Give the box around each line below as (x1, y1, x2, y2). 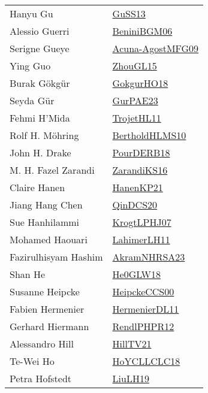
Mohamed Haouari (10, 232, 88, 246)
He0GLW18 (112, 267, 161, 281)
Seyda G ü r (10, 93, 55, 107)
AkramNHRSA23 (112, 250, 185, 264)
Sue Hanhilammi (10, 215, 80, 229)
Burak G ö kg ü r (10, 76, 70, 90)
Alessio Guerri (10, 24, 70, 38)
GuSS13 (112, 7, 146, 20)
